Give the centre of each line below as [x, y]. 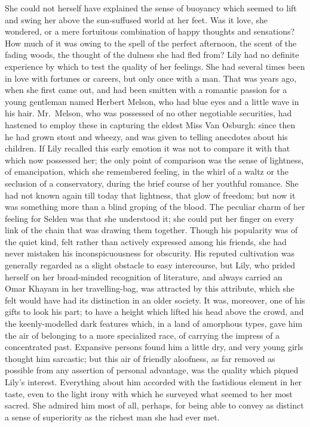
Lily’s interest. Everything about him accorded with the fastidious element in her [154, 382]
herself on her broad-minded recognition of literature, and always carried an [144, 276]
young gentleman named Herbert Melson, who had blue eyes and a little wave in [152, 101]
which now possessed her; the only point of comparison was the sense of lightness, [154, 160]
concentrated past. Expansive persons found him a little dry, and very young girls [154, 347]
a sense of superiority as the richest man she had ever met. [112, 417]
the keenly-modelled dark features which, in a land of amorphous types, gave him [154, 324]
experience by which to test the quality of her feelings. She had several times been [155, 66]
